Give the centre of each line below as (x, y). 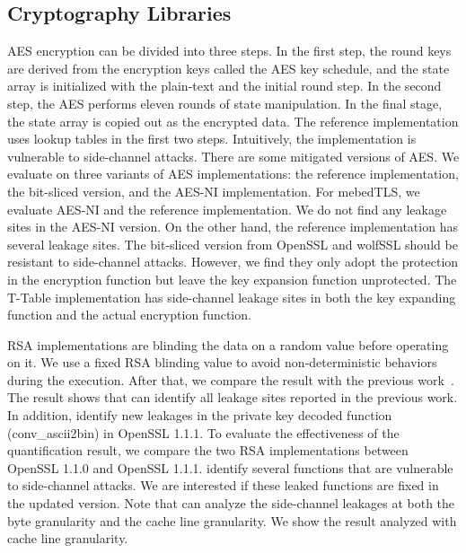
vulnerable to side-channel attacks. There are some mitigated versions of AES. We (233, 156)
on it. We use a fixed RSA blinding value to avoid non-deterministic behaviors (222, 362)
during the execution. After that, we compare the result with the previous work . (231, 379)
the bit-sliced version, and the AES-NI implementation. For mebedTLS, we (214, 191)
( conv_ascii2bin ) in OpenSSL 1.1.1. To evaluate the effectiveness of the (203, 432)
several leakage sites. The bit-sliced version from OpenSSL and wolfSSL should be (233, 244)
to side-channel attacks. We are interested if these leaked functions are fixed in (223, 485)
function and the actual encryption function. (129, 315)
